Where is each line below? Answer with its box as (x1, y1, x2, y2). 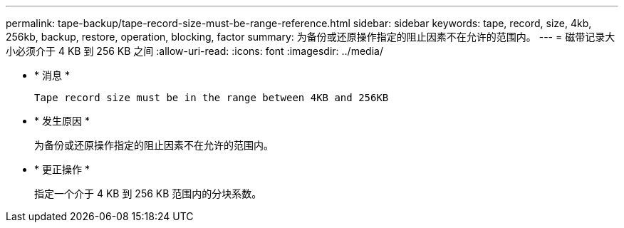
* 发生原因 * (34, 115, 90, 127)
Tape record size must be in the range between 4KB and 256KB (34, 92, 389, 103)
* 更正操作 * (34, 163, 90, 175)
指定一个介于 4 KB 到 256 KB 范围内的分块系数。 (34, 187, 262, 199)
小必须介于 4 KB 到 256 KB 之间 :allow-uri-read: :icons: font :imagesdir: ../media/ (6, 45, 383, 57)
